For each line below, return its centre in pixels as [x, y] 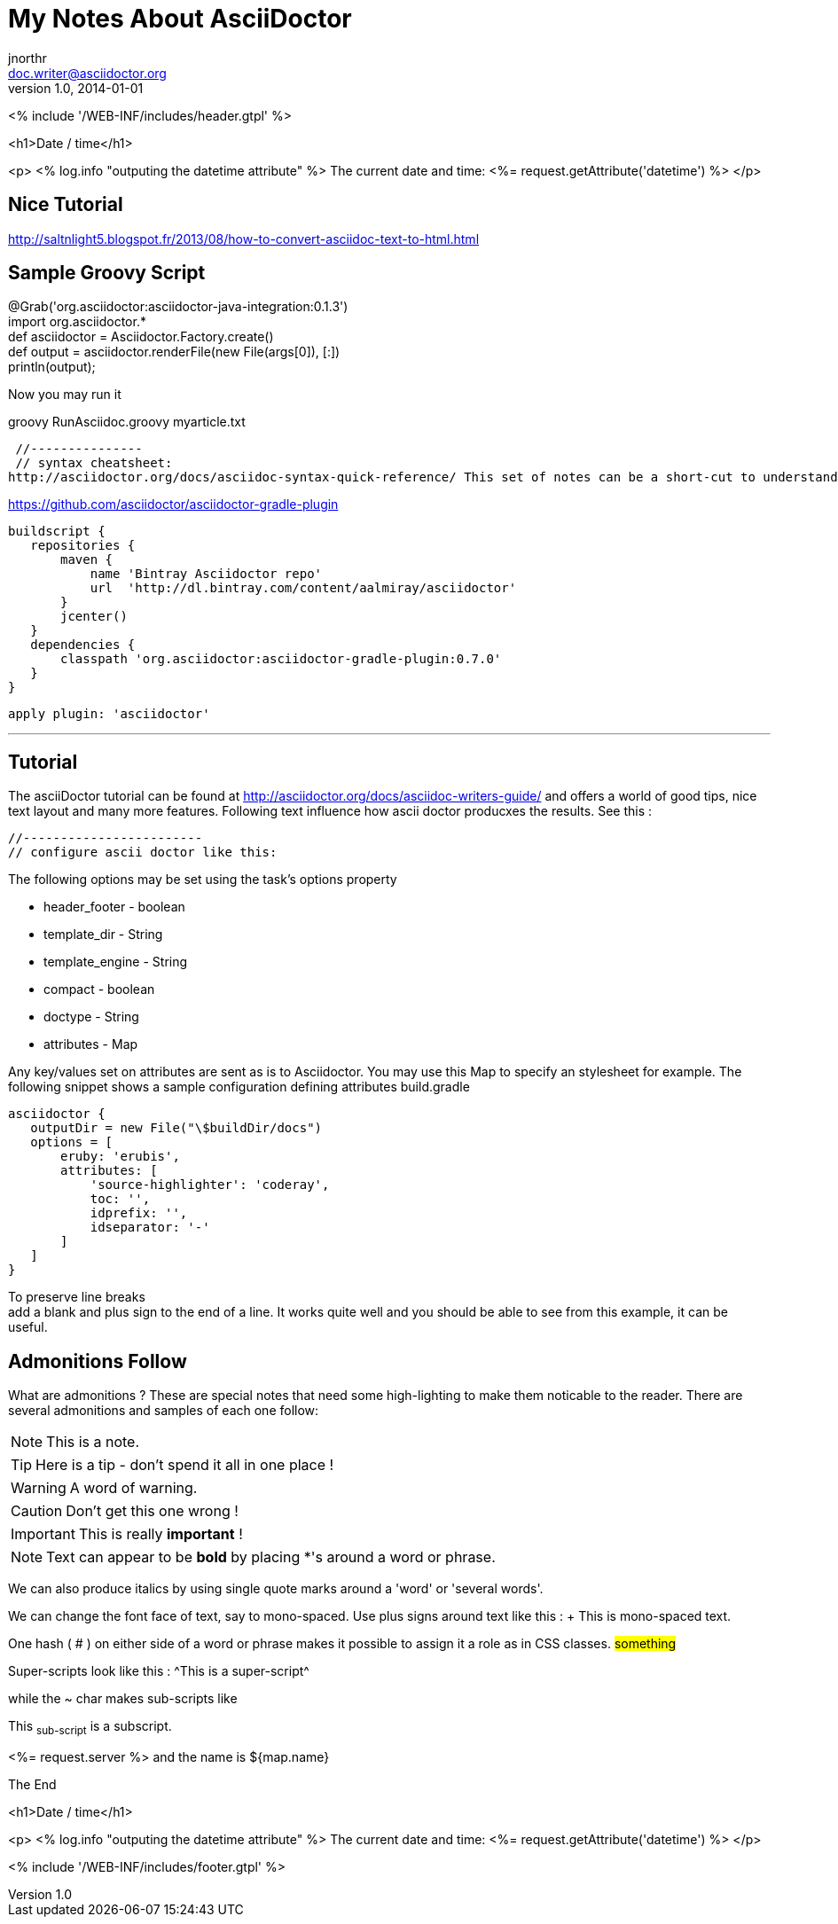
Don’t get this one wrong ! [152, 1511]
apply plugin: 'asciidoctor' [109, 714]
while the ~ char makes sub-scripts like [123, 1699]
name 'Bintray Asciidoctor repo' [206, 574]
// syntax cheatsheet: [94, 463]
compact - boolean [99, 989]
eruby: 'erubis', [120, 1157]
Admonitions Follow [98, 1361]
